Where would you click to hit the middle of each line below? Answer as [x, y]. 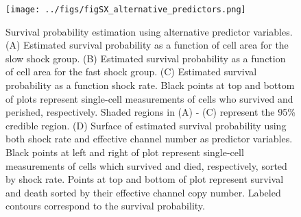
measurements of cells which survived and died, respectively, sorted [146, 165]
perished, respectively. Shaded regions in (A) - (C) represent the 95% [150, 112]
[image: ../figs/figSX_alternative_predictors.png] [126, 10]
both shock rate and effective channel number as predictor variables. [149, 139]
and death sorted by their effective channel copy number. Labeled [143, 192]
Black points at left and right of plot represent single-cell [125, 152]
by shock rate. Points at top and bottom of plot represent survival [145, 179]
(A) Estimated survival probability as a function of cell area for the [147, 45]
